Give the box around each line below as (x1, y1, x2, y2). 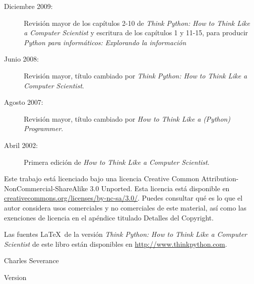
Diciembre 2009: (4, 1, 53, 11)
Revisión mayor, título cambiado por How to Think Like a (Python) (24, 113, 231, 124)
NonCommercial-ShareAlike (4, 183, 88, 193)
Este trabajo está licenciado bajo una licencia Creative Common (4, 173, 199, 184)
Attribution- (201, 173, 239, 184)
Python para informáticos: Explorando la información (24, 37, 187, 47)
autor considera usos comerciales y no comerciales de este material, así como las (4, 202, 247, 213)
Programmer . (24, 123, 63, 134)
